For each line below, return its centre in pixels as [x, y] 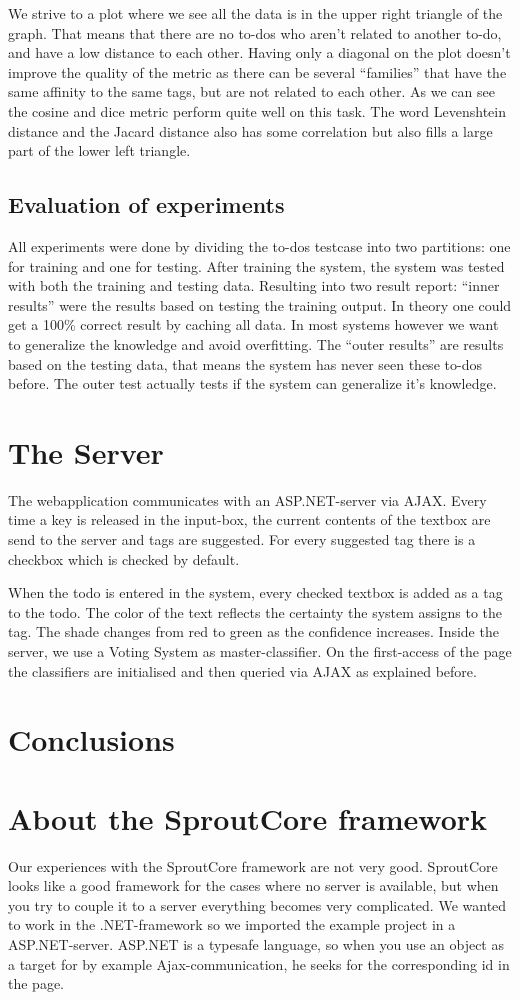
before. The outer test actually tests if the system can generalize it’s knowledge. [252, 383]
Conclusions [91, 739]
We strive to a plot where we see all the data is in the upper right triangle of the [255, 13]
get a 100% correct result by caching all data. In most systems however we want [253, 324]
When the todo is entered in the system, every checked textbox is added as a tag [255, 592]
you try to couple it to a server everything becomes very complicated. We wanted [257, 904]
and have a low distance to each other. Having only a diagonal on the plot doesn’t [259, 52]
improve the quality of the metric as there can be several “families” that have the [257, 71]
